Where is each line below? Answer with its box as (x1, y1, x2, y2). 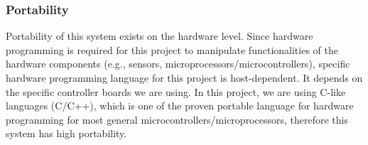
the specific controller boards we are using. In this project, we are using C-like (6, 84, 346, 99)
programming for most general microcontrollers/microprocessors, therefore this (6, 112, 348, 127)
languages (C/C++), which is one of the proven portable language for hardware (6, 98, 354, 113)
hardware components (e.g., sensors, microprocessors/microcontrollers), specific (6, 56, 350, 71)
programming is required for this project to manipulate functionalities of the (6, 42, 338, 57)
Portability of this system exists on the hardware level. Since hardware (6, 28, 313, 43)
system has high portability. (6, 126, 127, 141)
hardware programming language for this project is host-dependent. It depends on (6, 70, 363, 85)
